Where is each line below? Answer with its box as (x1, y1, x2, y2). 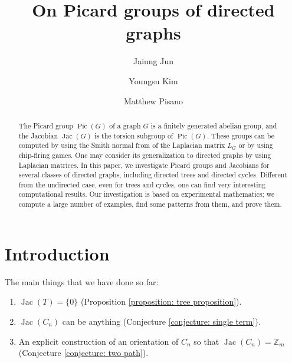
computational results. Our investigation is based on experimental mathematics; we (18, 189, 275, 199)
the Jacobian (18, 130, 58, 140)
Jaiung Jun (133, 55, 174, 67)
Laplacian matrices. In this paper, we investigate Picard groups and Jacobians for (18, 160, 270, 170)
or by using (238, 140, 273, 150)
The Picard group (18, 120, 73, 130)
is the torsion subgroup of (94, 130, 173, 140)
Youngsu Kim (129, 74, 178, 87)
